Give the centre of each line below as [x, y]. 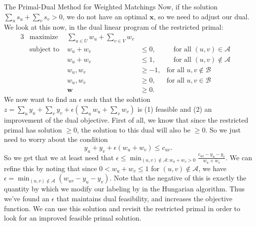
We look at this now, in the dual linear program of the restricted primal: [114, 27]
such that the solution [117, 99]
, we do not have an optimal [105, 16]
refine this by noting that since [51, 168]
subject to [44, 49]
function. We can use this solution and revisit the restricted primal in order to [122, 208]
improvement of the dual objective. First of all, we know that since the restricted [126, 120]
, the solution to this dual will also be [134, 129]
